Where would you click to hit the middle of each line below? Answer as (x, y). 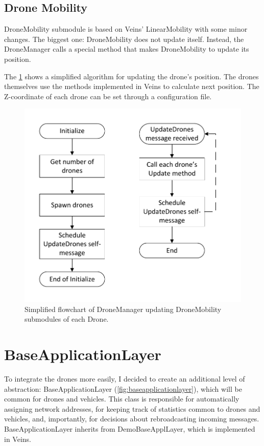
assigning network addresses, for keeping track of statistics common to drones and (132, 408)
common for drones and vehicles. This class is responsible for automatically (122, 399)
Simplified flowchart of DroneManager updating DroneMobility (123, 309)
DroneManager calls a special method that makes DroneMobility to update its (127, 49)
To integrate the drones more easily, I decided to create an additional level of (125, 379)
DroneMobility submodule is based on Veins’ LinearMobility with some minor (126, 29)
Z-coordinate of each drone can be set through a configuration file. (108, 96)
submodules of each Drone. (67, 319)
